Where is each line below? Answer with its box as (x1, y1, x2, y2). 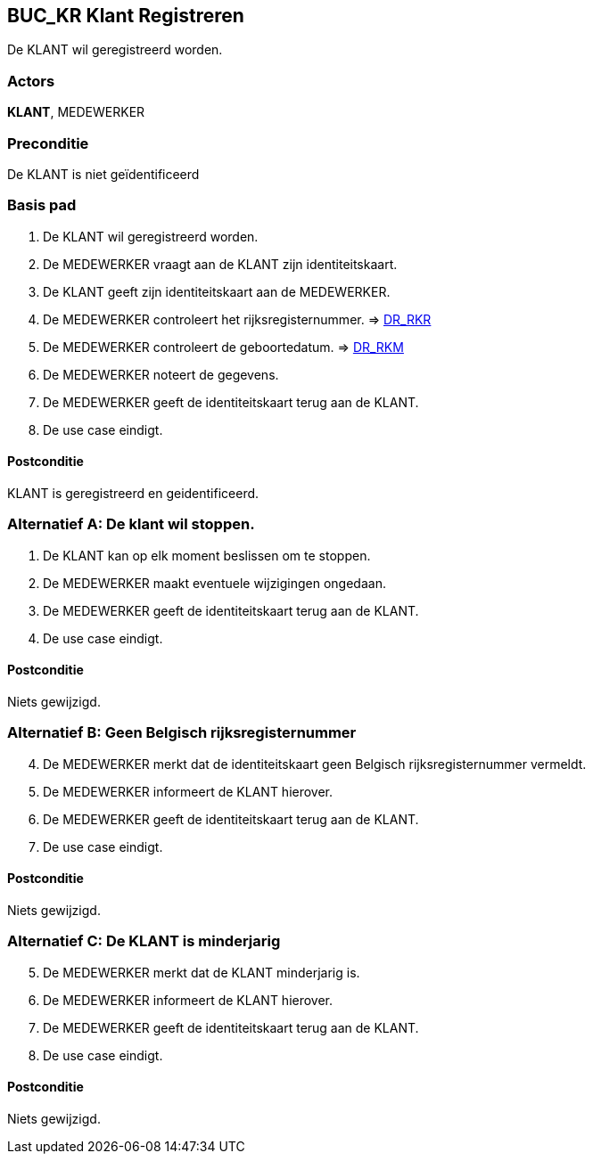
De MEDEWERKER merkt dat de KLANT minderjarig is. (43, 964, 360, 980)
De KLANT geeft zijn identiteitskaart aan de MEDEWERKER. (43, 283, 391, 299)
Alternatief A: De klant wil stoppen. (7, 515, 255, 534)
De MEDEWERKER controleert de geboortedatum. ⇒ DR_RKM (43, 339, 404, 355)
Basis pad (7, 196, 77, 215)
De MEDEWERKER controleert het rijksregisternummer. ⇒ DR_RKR (43, 311, 432, 327)
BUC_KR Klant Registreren (7, 4, 244, 27)
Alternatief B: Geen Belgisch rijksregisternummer (7, 724, 357, 742)
